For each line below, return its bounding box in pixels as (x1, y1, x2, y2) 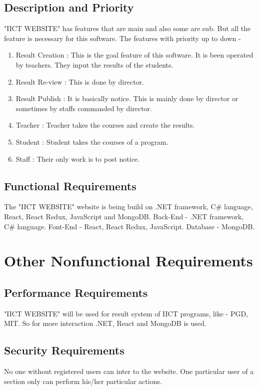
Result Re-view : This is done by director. (15, 76, 144, 87)
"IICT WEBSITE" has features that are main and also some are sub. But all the (4, 23, 251, 34)
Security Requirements (4, 342, 124, 358)
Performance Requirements (4, 284, 148, 300)
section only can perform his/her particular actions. (4, 375, 162, 386)
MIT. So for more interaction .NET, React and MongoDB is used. (4, 318, 206, 328)
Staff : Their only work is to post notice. (15, 153, 139, 164)
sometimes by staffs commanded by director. (15, 103, 152, 113)
